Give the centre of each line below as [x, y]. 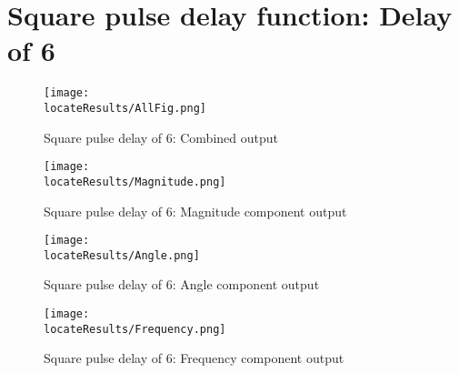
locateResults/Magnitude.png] [135, 181]
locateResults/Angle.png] [122, 255]
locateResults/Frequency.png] [135, 329]
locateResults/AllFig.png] [125, 108]
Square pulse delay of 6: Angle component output [182, 284]
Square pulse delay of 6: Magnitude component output [195, 211]
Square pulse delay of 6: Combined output [161, 137]
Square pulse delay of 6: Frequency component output [194, 358]
